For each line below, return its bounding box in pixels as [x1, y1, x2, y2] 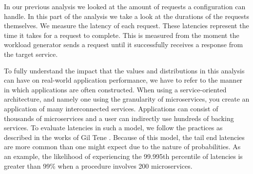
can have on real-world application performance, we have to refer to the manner [4, 75, 243, 85]
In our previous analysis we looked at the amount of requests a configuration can [4, 1, 246, 11]
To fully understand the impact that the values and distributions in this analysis [4, 65, 245, 75]
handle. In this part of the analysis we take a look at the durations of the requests [4, 11, 250, 21]
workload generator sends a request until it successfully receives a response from [4, 39, 243, 50]
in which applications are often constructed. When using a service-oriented [4, 84, 227, 94]
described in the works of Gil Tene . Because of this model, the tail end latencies [4, 132, 245, 142]
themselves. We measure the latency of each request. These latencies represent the [4, 20, 249, 31]
